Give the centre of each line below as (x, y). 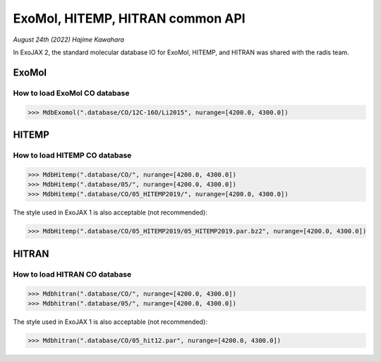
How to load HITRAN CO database (72, 274)
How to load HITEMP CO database (72, 155)
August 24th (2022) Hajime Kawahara (69, 40)
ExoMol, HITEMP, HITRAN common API (129, 18)
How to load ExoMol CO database (71, 93)
